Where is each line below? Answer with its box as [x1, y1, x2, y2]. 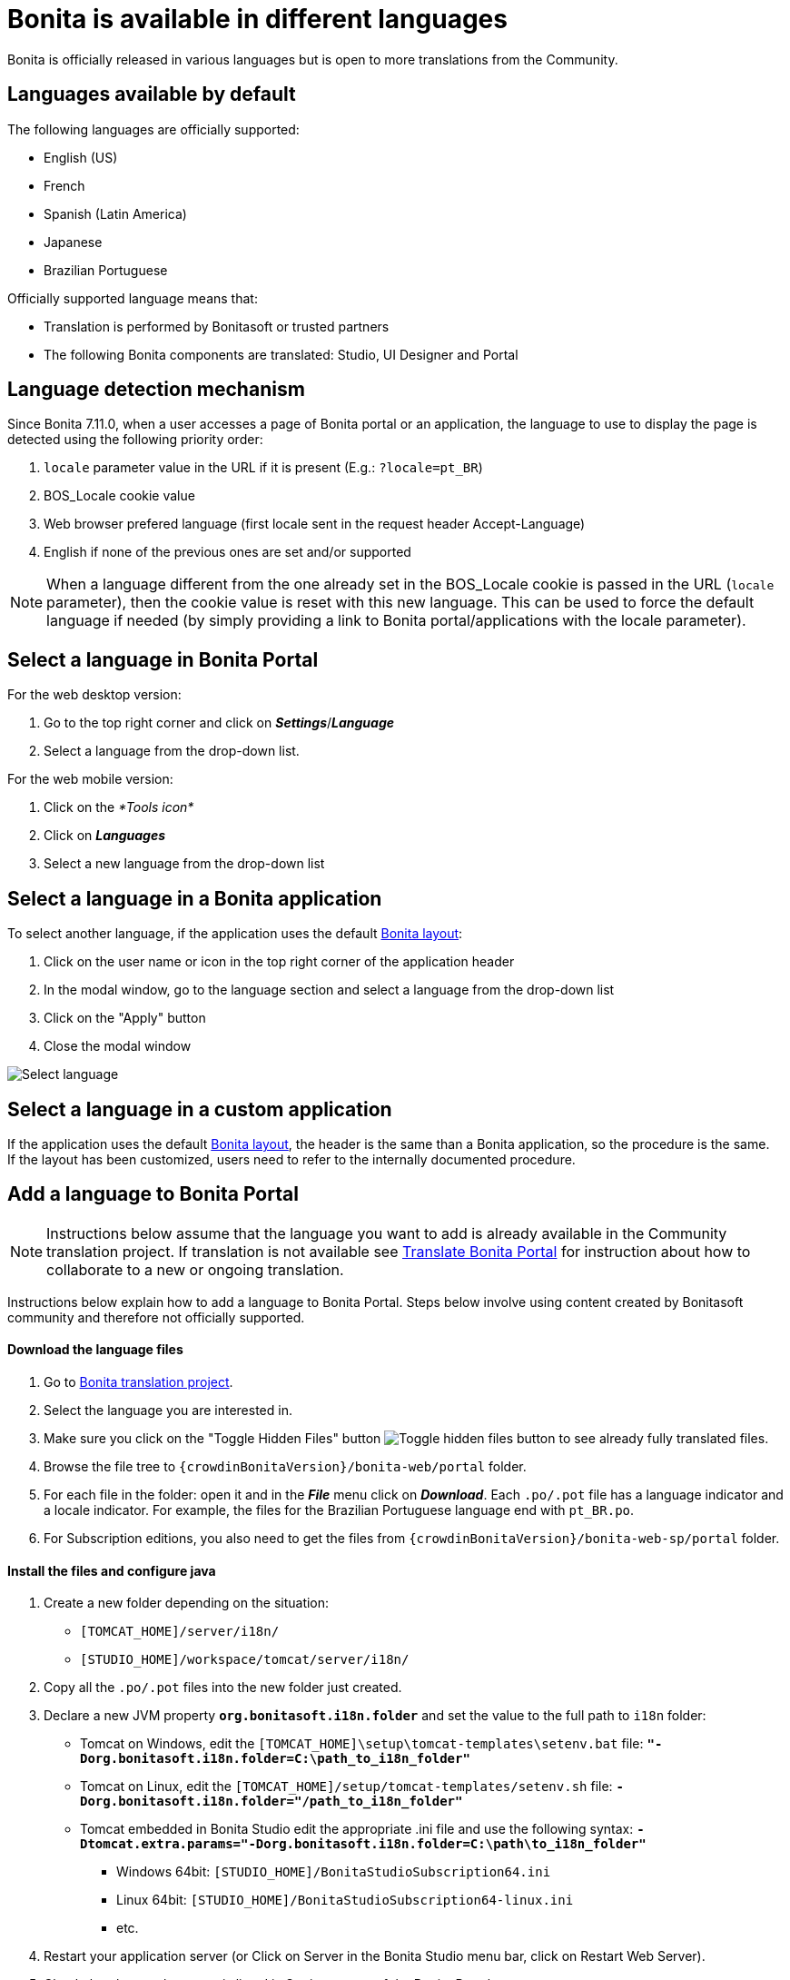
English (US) [44, 149, 118, 165]
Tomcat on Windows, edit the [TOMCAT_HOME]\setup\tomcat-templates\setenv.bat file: [80, 1736, 644, 1752]
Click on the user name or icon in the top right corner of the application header [44, 954, 515, 970]
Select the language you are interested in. [44, 1402, 292, 1419]
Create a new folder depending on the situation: [44, 1595, 330, 1611]
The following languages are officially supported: [7, 121, 300, 137]
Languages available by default [7, 83, 296, 106]
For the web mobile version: [7, 771, 173, 787]
